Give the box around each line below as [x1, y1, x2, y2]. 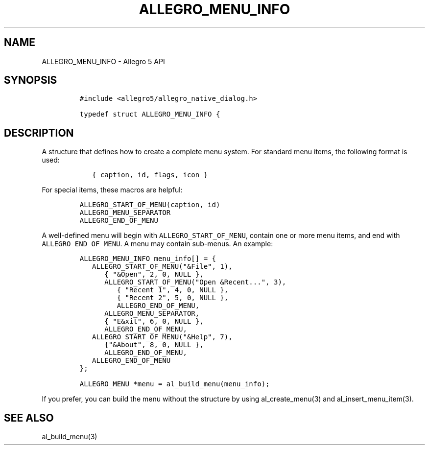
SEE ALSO [4, 411, 54, 424]
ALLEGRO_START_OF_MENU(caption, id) [79, 201, 220, 209]
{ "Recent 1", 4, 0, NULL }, [117, 286, 229, 294]
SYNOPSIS [4, 74, 57, 87]
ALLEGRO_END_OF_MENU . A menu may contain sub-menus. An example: [42, 239, 273, 248]
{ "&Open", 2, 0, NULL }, [104, 270, 204, 279]
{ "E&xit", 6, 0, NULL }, [104, 317, 204, 326]
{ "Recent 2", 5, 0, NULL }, [117, 294, 229, 302]
